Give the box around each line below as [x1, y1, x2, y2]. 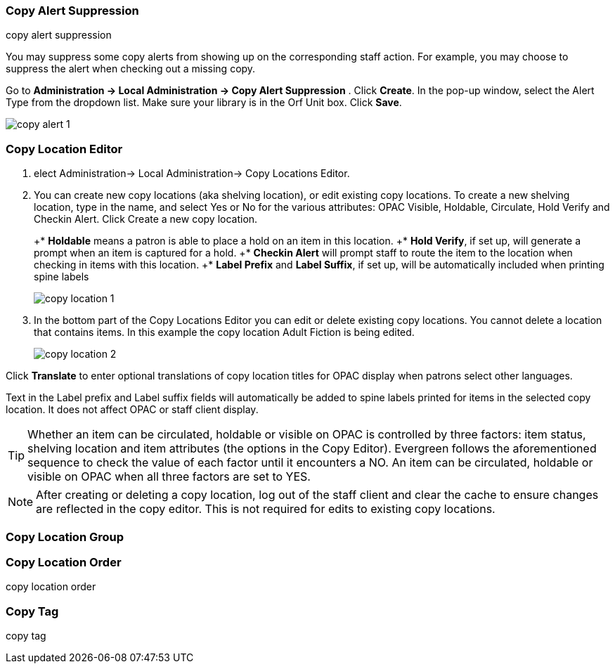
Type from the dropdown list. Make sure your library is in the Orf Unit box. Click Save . [6, 96, 402, 109]
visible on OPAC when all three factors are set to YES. [27, 469, 311, 484]
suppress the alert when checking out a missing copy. [6, 63, 256, 75]
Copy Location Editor [6, 141, 123, 156]
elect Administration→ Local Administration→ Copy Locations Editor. [34, 167, 350, 180]
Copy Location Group [6, 529, 124, 544]
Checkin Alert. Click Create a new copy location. [34, 213, 258, 226]
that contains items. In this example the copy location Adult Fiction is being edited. [34, 326, 415, 339]
